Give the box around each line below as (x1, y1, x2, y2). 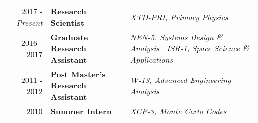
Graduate (50, 31, 88, 42)
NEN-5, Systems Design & (130, 31, 223, 42)
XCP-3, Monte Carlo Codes (130, 105, 227, 117)
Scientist (50, 17, 84, 28)
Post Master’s (50, 68, 106, 80)
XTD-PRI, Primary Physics (130, 11, 228, 23)
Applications (130, 54, 173, 65)
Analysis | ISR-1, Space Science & (130, 42, 249, 54)
